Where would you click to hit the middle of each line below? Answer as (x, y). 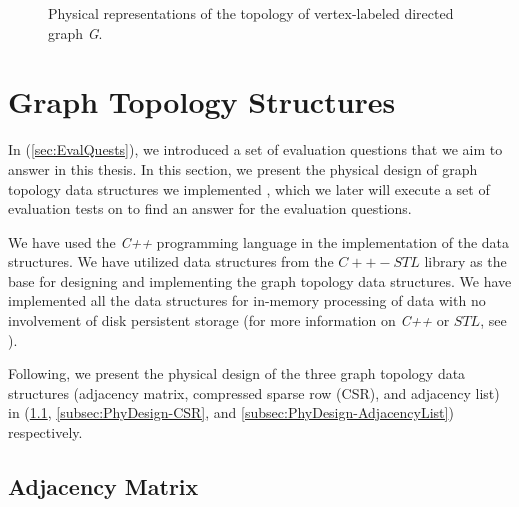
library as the (465, 261)
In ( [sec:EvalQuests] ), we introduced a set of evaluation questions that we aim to (255, 149)
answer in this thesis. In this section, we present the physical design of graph (243, 168)
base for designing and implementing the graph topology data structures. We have (260, 280)
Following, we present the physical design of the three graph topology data (237, 373)
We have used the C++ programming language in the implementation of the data (259, 241)
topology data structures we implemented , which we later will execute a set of (249, 188)
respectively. (45, 432)
